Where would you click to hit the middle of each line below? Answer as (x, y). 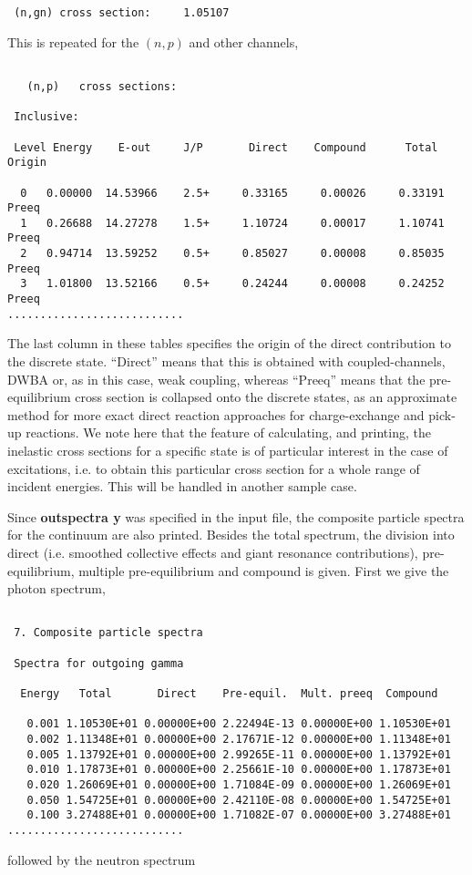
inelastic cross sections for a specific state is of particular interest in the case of (228, 450)
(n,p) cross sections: (102, 86)
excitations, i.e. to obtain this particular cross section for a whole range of (214, 468)
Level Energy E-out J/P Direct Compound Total (226, 147)
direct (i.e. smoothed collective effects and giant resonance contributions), (213, 552)
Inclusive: (46, 117)
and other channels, (244, 41)
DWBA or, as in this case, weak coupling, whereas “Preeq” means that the (216, 379)
